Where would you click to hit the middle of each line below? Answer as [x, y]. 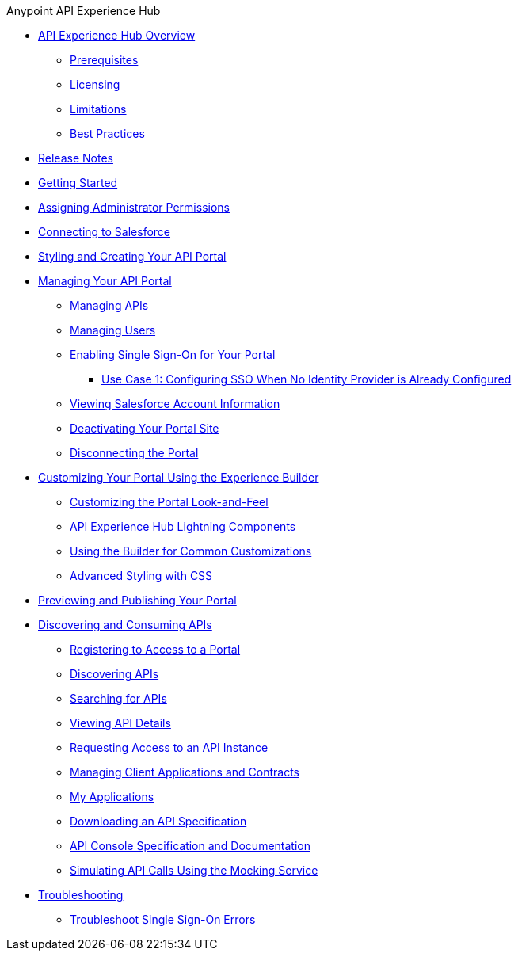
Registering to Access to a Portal [155, 649]
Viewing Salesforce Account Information [175, 404]
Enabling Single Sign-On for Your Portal [173, 355]
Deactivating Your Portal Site [145, 428]
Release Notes [76, 158]
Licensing [95, 84]
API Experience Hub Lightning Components [183, 526]
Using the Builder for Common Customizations [191, 551]
